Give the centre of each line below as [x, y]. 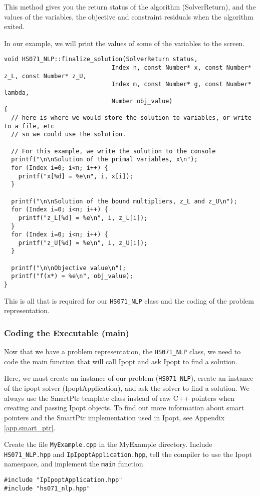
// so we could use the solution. [69, 135]
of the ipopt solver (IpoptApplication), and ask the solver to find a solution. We [127, 388]
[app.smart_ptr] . [30, 427]
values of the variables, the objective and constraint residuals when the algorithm [129, 16]
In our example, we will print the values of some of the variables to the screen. [124, 43]
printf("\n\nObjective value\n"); [69, 268]
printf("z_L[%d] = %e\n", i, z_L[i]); [83, 218]
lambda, [17, 93]
